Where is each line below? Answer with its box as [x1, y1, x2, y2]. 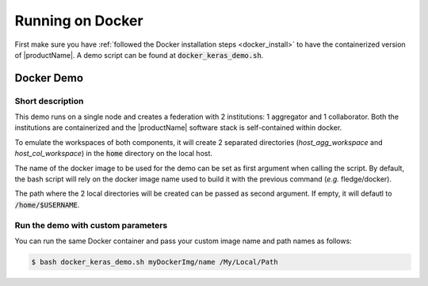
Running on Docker [14, 12, 143, 29]
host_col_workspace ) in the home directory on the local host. [14, 149, 213, 158]
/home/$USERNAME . [14, 200, 80, 209]
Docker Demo [14, 71, 83, 85]
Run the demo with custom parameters [14, 219, 168, 231]
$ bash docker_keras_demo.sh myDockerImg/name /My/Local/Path [31, 257, 278, 266]
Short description [14, 95, 84, 106]
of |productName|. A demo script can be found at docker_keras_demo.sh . [14, 50, 264, 59]
